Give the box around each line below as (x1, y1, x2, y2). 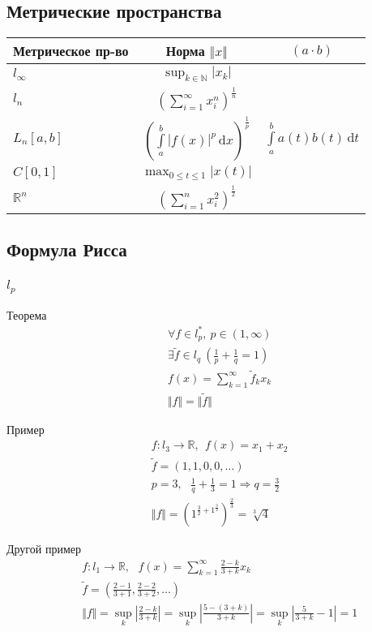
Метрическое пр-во (13, 41, 129, 61)
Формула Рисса (6, 236, 127, 261)
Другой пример (6, 540, 81, 557)
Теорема (6, 306, 47, 323)
